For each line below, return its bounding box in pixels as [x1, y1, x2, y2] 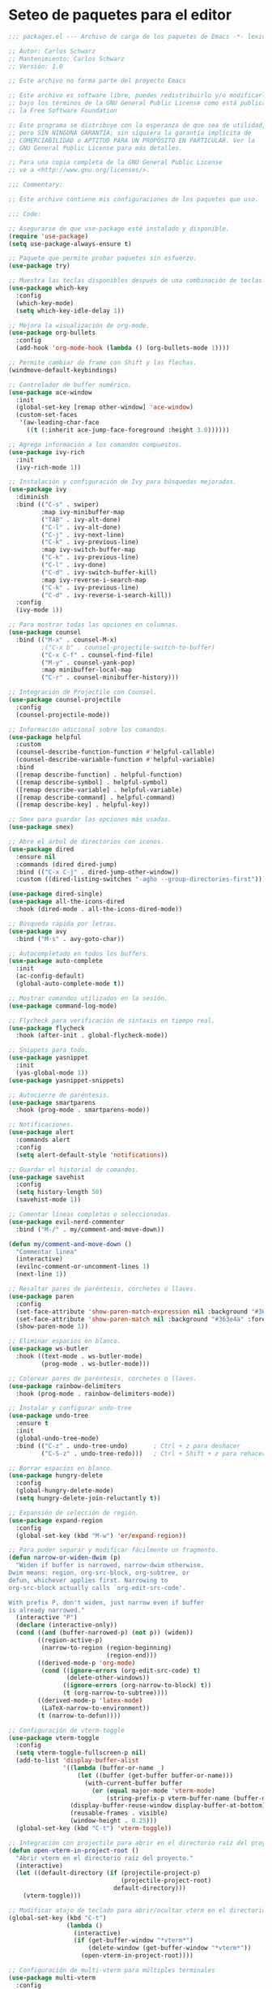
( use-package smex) [8, 823, 74, 831]
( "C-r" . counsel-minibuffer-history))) [40, 673, 180, 682]
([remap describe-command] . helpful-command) [15, 793, 176, 801]
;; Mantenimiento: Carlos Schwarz [8, 54, 125, 62]
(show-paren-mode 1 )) [15, 1322, 89, 1331]
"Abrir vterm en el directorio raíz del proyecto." [15, 1854, 194, 1862]
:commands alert [15, 1136, 70, 1145]
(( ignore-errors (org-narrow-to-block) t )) [62, 1682, 212, 1690]
